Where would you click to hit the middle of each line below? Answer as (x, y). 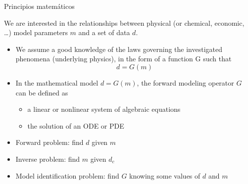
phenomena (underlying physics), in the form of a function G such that (124, 59)
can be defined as (42, 92)
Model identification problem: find (67, 175)
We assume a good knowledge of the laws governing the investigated (119, 49)
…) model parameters (36, 32)
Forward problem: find (50, 142)
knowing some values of (165, 175)
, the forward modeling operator (185, 82)
